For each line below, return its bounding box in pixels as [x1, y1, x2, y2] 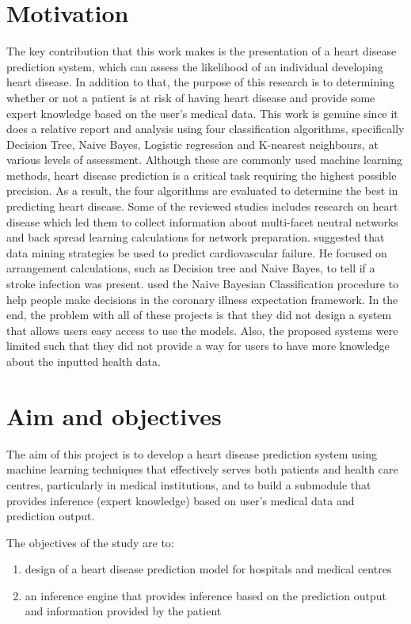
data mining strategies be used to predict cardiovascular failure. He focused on [6, 244, 387, 261]
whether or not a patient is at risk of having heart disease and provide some [6, 89, 375, 105]
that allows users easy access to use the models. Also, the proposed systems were [6, 322, 398, 338]
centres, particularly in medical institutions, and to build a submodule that [6, 476, 371, 493]
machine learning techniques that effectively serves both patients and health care [6, 461, 398, 478]
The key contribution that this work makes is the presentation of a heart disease [6, 43, 397, 59]
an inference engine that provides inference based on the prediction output [25, 587, 386, 603]
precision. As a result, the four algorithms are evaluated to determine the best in [6, 182, 398, 199]
